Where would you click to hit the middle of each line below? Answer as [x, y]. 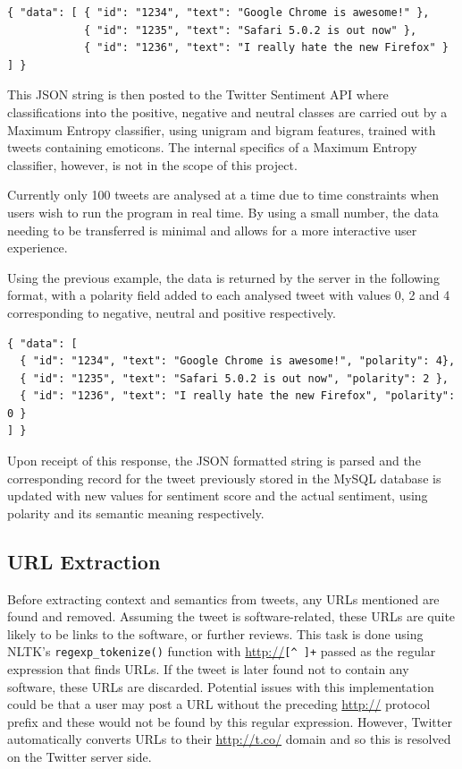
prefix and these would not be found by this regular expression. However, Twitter [230, 721]
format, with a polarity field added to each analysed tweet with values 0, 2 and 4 [229, 295]
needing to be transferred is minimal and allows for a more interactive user [212, 230]
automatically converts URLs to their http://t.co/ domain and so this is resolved [229, 739]
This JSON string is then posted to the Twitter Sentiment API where [198, 94]
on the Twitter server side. [80, 757]
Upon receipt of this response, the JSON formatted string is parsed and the [214, 461]
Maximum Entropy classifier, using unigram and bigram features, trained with [222, 129]
